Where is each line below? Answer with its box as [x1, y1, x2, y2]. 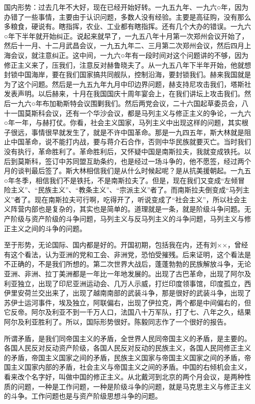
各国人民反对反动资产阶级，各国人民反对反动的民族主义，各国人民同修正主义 [4, 343, 251, 353]
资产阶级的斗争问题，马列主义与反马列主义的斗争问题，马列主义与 [31, 214, 244, 224]
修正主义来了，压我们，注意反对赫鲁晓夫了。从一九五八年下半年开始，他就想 [4, 59, 251, 70]
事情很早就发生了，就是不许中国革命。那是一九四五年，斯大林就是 [31, 127, 244, 137]
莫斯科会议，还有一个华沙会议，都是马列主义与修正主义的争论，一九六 [24, 108, 251, 118]
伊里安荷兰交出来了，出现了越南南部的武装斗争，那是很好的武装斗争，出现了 [4, 288, 251, 298]
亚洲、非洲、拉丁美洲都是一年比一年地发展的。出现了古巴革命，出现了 [4, 269, 230, 279]
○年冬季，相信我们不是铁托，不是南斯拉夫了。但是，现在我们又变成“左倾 [4, 175, 238, 185]
